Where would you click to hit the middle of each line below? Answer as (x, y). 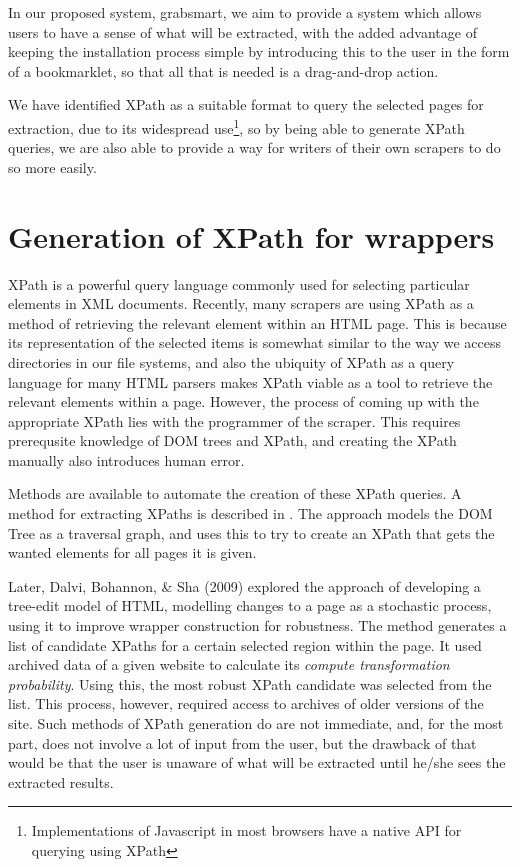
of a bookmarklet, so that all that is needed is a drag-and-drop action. (223, 70)
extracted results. (61, 781)
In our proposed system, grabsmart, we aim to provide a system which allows (245, 12)
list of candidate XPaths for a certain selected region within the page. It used (245, 644)
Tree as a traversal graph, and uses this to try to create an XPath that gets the (251, 532)
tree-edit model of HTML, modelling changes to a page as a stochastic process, (250, 605)
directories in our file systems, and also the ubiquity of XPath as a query (231, 361)
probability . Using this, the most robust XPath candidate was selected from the (250, 683)
